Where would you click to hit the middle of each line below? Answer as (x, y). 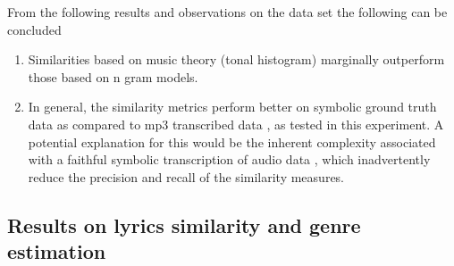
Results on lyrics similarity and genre (184, 224)
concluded (34, 29)
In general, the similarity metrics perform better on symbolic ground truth (232, 107)
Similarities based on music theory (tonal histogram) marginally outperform (236, 59)
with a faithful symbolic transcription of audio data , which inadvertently (229, 159)
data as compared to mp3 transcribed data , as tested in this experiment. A (236, 124)
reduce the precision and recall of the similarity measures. (186, 176)
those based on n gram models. (113, 76)
